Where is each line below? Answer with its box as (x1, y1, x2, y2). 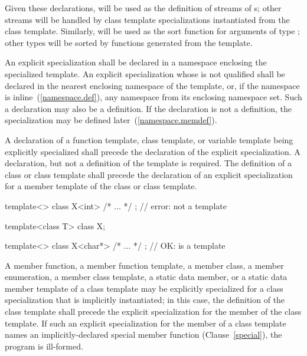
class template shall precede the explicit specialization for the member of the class (5, 305, 302, 318)
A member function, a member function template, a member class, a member (5, 259, 284, 271)
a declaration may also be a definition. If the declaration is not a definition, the (5, 102, 292, 114)
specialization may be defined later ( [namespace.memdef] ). (5, 114, 217, 126)
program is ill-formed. (5, 339, 83, 352)
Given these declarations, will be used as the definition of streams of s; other (5, 2, 282, 14)
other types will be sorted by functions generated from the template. (5, 36, 253, 48)
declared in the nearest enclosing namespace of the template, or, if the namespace (5, 79, 300, 91)
